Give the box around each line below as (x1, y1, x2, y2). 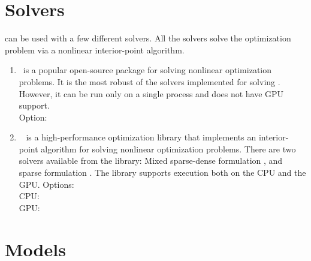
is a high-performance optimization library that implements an (26, 131, 256, 143)
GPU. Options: (19, 178, 74, 190)
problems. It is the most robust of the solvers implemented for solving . (19, 75, 280, 88)
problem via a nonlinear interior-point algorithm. (5, 43, 185, 56)
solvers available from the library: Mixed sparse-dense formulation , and (19, 154, 283, 167)
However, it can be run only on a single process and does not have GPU (19, 87, 284, 100)
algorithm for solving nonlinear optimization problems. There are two (41, 142, 296, 155)
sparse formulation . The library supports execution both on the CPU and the (19, 166, 306, 179)
